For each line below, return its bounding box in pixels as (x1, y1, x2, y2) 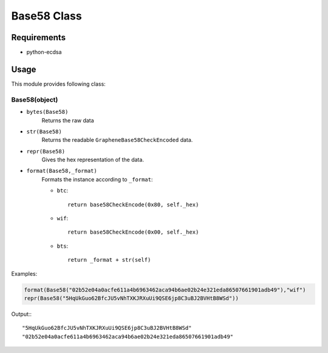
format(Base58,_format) (26, 167, 97, 175)
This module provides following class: (11, 80, 106, 88)
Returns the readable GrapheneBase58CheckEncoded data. (41, 136, 193, 144)
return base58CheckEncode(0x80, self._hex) (67, 201, 199, 208)
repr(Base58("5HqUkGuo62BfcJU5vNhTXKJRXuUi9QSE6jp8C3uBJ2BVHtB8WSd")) (24, 295, 239, 301)
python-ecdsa (26, 49, 62, 56)
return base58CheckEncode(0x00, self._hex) (67, 229, 199, 236)
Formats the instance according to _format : (41, 175, 153, 183)
